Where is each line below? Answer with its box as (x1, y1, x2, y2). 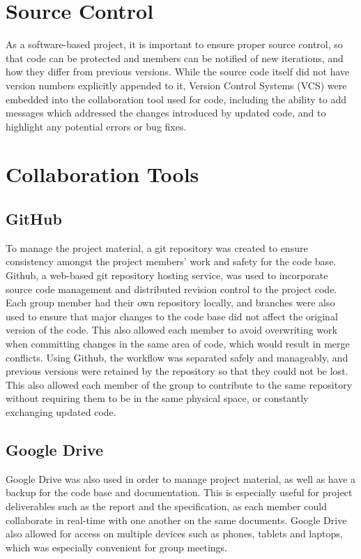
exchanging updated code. (6, 404, 116, 419)
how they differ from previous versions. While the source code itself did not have (6, 64, 350, 79)
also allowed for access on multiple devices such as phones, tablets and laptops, (6, 526, 343, 541)
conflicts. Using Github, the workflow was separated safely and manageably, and (6, 350, 348, 364)
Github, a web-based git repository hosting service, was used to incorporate (6, 268, 328, 283)
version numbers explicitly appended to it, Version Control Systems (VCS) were (6, 77, 347, 92)
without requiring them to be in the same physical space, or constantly (6, 391, 309, 405)
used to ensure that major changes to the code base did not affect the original (6, 308, 338, 323)
